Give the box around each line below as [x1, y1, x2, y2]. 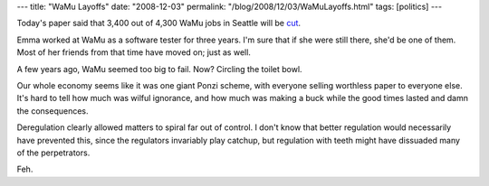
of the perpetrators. [16, 147, 91, 158]
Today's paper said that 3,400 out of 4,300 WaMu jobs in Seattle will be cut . [16, 18, 302, 29]
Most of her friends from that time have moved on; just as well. [16, 47, 251, 58]
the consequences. [16, 105, 90, 116]
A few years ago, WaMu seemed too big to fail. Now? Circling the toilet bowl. [16, 63, 302, 74]
